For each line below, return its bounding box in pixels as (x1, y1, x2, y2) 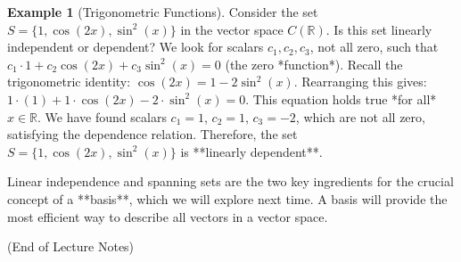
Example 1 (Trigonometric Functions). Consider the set (7, 3, 318, 20)
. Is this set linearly (325, 20, 432, 38)
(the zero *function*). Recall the (225, 54, 403, 73)
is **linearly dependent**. (180, 142, 323, 160)
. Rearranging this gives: (293, 72, 427, 91)
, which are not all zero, (295, 107, 425, 126)
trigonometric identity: (7, 72, 131, 91)
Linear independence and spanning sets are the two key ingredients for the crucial (7, 172, 454, 191)
